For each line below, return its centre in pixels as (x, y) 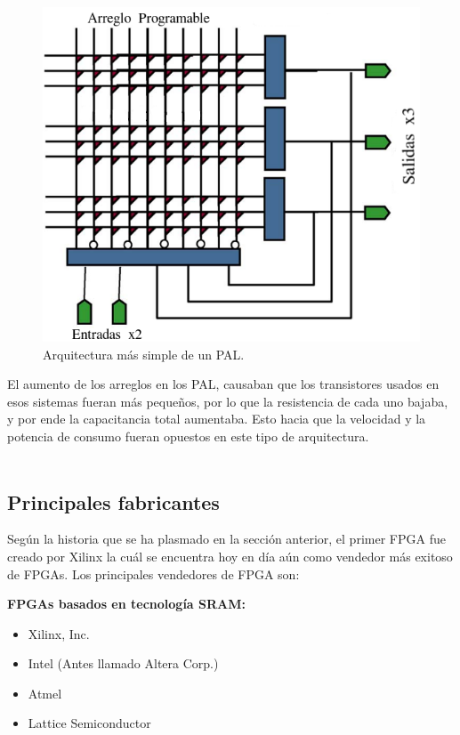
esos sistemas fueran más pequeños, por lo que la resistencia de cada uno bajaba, (228, 401)
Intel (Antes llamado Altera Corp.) (123, 663)
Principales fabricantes (113, 501)
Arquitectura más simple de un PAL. (144, 354)
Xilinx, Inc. (59, 633)
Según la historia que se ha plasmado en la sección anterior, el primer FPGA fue (226, 539)
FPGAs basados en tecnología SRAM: (126, 604)
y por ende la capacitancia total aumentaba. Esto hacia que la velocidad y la (217, 419)
